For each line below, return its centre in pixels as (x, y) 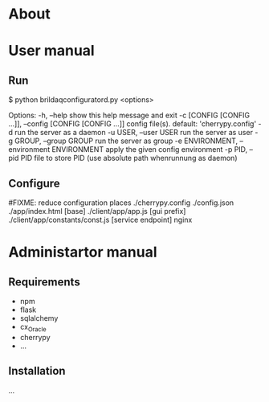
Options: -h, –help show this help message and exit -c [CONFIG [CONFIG (129, 115)
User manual (51, 51)
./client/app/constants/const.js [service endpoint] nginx (100, 219)
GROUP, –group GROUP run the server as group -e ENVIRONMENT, (126, 141)
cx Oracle (33, 328)
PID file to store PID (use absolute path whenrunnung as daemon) (129, 158)
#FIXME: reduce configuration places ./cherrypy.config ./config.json (121, 203)
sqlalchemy (39, 318)
